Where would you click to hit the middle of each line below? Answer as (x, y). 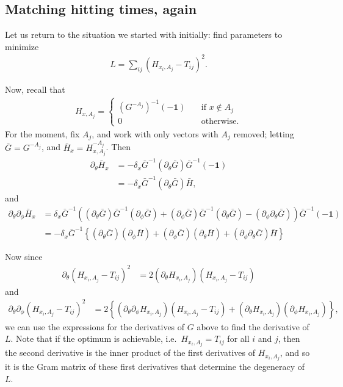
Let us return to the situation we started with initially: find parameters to (144, 34)
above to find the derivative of (253, 326)
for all (238, 338)
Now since (24, 257)
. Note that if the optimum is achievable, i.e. (94, 338)
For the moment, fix (42, 133)
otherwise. (220, 122)
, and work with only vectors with (155, 133)
